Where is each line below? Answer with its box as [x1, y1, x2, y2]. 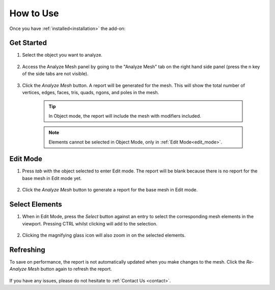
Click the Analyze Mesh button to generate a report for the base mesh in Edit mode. [22, 187, 198, 193]
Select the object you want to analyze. [22, 52, 103, 58]
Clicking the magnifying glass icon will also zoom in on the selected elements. [22, 232, 186, 238]
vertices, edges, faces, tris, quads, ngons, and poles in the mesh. [22, 90, 159, 96]
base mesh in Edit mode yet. [22, 175, 82, 181]
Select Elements [9, 200, 62, 209]
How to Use [9, 8, 59, 19]
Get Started [9, 39, 47, 47]
